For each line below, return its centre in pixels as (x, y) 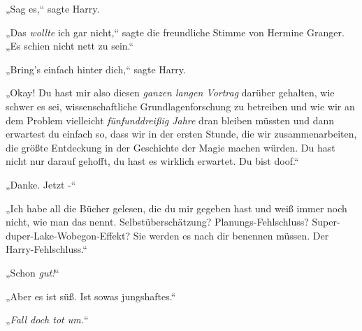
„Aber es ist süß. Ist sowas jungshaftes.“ (91, 296)
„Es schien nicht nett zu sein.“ (70, 46)
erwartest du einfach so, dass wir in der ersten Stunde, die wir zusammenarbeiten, (181, 134)
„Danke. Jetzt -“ (41, 184)
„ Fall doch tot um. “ (47, 319)
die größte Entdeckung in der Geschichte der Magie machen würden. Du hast (171, 147)
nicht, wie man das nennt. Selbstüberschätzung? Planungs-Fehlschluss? (157, 222)
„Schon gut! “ (32, 272)
